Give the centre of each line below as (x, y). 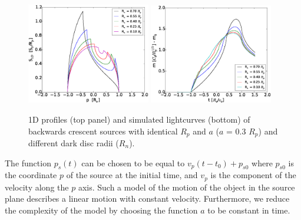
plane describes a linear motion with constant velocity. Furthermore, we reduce (147, 198)
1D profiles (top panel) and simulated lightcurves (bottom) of (139, 119)
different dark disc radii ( (74, 142)
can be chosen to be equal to (133, 162)
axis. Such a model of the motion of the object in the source (186, 187)
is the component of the (253, 175)
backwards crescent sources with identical (103, 131)
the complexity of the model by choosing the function (101, 210)
